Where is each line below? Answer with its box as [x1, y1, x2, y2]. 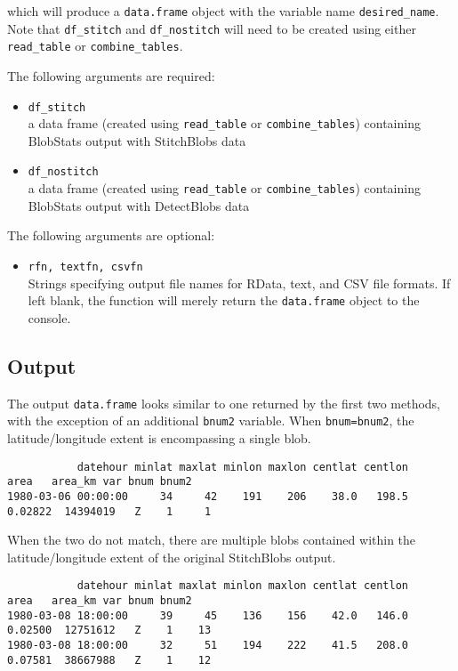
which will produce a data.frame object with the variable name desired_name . [7, 2, 439, 20]
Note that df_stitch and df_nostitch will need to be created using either [7, 19, 416, 37]
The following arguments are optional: [7, 226, 215, 245]
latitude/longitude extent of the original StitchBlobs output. [7, 547, 336, 566]
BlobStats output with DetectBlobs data [28, 196, 250, 214]
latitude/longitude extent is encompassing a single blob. [7, 428, 311, 447]
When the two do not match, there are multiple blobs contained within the [7, 530, 416, 549]
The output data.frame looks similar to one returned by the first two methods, [7, 393, 441, 412]
